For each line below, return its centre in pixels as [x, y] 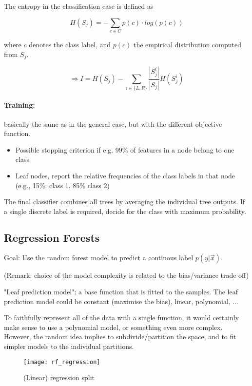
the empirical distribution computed [187, 44]
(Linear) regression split [59, 377]
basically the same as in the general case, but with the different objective [113, 124]
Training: [19, 105]
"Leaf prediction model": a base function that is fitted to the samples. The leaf [121, 292]
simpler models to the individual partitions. [69, 346]
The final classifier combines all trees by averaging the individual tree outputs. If [125, 202]
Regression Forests [52, 237]
